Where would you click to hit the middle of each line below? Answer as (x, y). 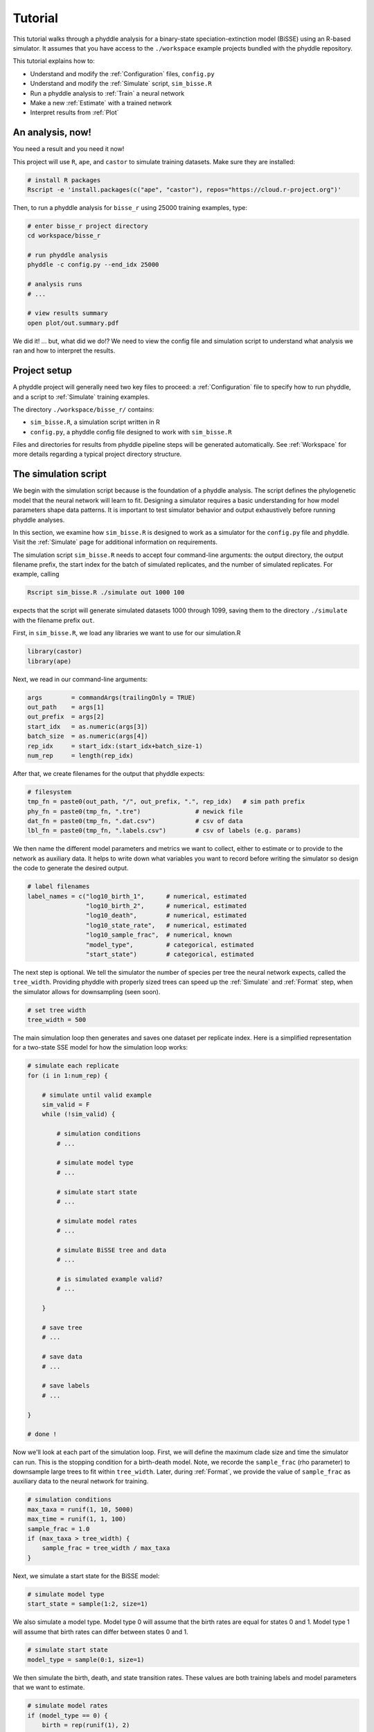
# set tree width (57, 1010)
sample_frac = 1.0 (59, 1529)
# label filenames (59, 886)
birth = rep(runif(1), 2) (86, 1725)
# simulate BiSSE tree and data (111, 1250)
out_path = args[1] (66, 707)
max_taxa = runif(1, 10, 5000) (81, 1509)
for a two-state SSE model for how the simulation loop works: (100, 1048)
